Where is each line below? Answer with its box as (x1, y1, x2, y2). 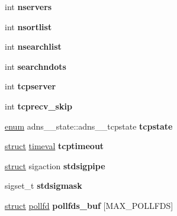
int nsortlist (5, 20, 52, 33)
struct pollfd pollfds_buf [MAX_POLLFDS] (5, 199, 173, 211)
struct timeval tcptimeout (5, 140, 104, 152)
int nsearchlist (5, 40, 62, 53)
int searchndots (5, 60, 66, 72)
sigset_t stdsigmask (5, 179, 82, 192)
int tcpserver (5, 80, 56, 92)
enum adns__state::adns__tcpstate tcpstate (5, 120, 173, 132)
